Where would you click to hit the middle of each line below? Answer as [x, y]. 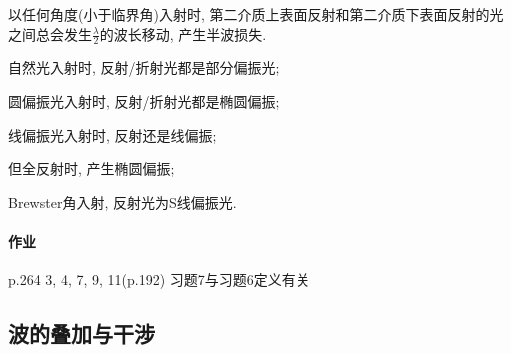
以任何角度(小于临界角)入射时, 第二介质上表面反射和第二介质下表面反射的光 [256, 14]
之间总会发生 [50, 33]
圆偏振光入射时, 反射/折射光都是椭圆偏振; [144, 101]
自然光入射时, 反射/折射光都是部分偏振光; [144, 67]
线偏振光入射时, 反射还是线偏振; [112, 134]
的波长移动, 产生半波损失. [183, 33]
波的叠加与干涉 [81, 333]
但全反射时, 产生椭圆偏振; [91, 168]
